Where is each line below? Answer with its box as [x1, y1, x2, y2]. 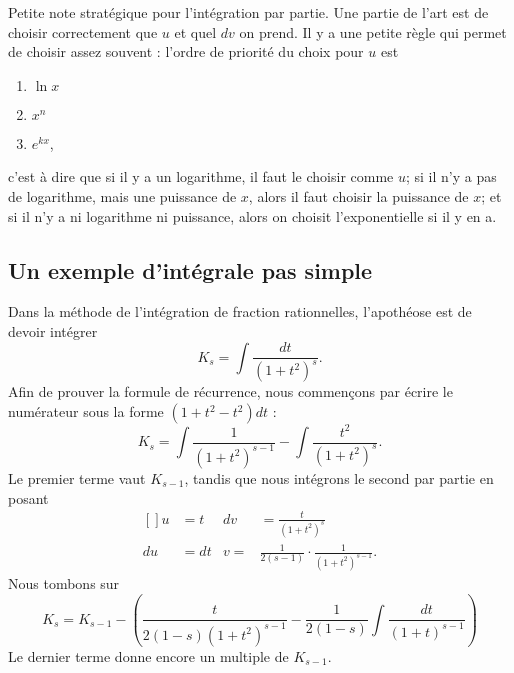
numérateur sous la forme [8, 401, 164, 422]
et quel [174, 21, 217, 42]
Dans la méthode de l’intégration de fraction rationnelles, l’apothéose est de [8, 301, 472, 322]
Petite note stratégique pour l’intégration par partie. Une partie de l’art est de [8, 2, 489, 22]
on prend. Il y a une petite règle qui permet [239, 21, 507, 42]
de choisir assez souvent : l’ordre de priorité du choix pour [8, 41, 364, 62]
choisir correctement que [8, 21, 158, 42]
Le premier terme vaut [8, 467, 146, 488]
